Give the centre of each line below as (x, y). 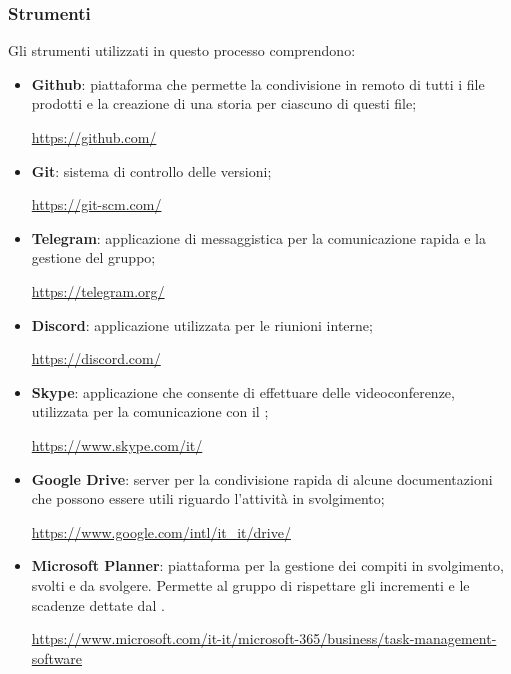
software (57, 657)
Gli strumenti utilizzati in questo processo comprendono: (182, 50)
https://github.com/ (94, 137)
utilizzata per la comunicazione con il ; (150, 411)
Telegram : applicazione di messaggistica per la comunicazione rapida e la (258, 237)
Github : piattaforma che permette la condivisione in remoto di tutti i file (258, 83)
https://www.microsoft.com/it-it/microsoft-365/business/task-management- (264, 638)
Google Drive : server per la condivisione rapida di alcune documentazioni (262, 478)
